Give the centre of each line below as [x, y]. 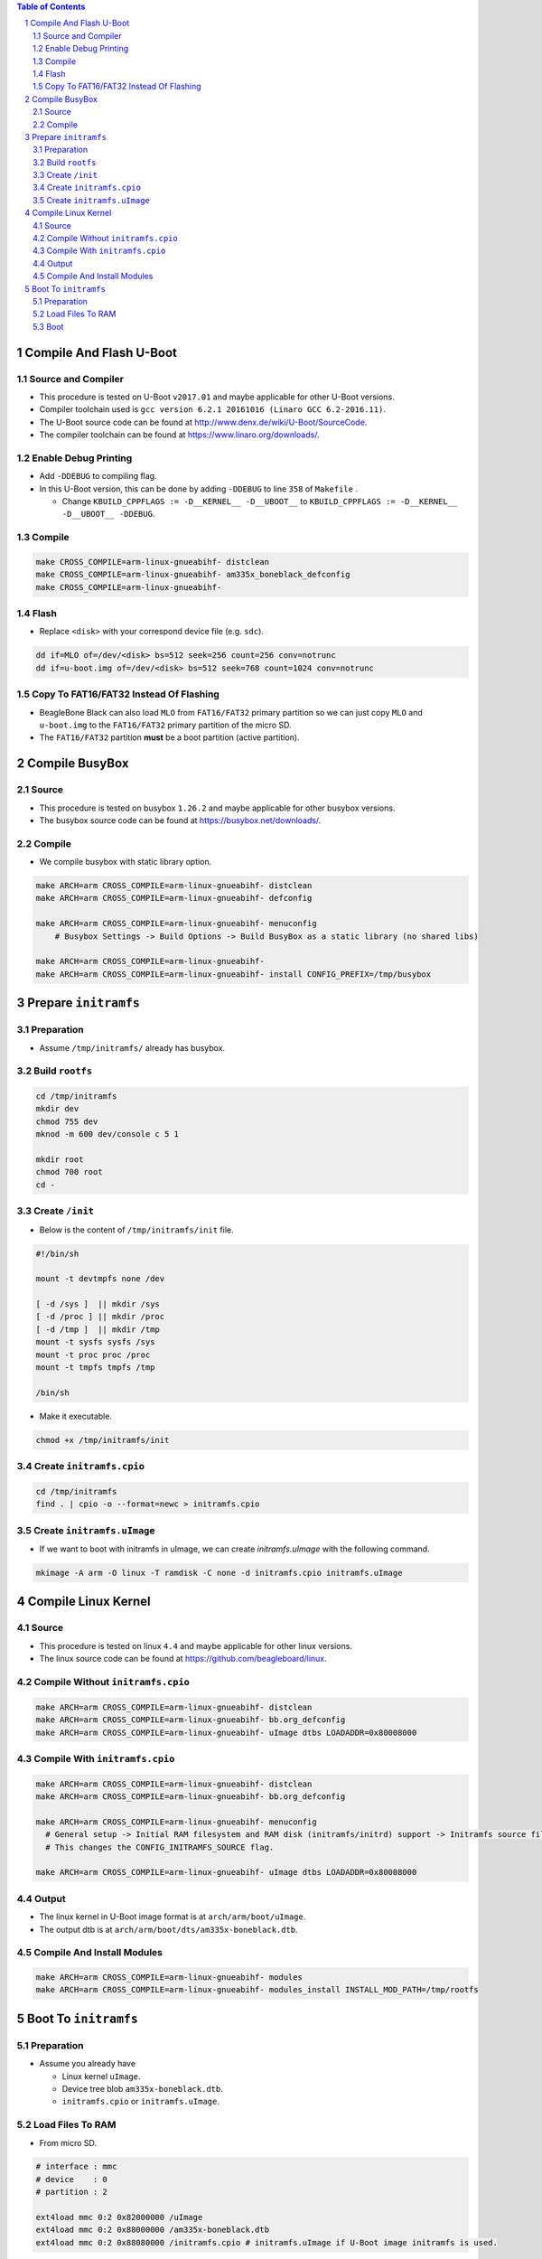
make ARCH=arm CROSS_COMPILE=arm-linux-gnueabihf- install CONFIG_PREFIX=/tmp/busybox [234, 974]
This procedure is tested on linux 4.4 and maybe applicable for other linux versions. [196, 1645]
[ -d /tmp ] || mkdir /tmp [98, 1329]
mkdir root [60, 1160]
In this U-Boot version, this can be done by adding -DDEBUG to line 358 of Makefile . [199, 489]
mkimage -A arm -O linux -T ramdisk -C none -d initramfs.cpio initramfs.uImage [219, 1573]
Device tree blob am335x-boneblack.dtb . [142, 2088]
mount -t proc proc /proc [93, 1354]
